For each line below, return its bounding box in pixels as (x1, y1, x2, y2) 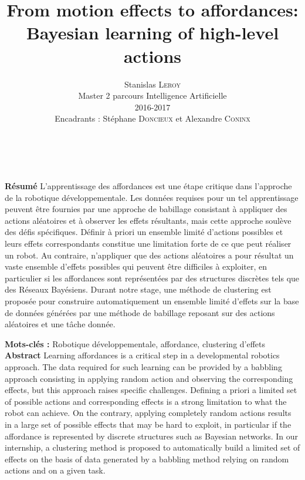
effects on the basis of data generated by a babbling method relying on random (5, 452, 289, 465)
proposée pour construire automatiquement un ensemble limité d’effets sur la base (5, 295, 299, 307)
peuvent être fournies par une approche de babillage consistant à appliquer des (5, 203, 287, 215)
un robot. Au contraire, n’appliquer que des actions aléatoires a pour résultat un (5, 249, 294, 261)
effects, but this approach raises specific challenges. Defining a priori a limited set (5, 384, 297, 396)
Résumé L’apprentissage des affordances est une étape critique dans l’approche (5, 180, 292, 192)
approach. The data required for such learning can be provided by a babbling (5, 360, 282, 372)
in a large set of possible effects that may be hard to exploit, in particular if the (5, 418, 292, 430)
